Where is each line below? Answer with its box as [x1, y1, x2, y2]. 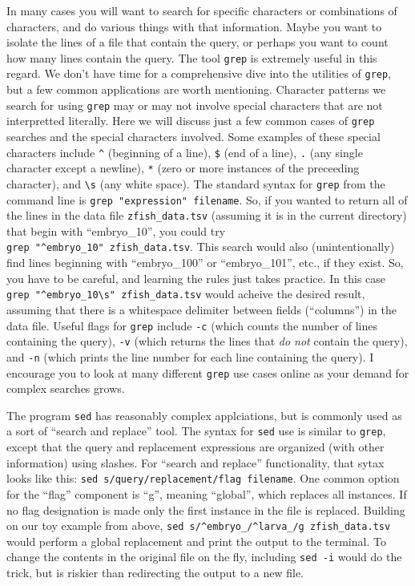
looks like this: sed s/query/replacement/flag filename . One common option [6, 470, 400, 487]
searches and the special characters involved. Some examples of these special [6, 128, 381, 144]
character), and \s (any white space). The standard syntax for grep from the [6, 175, 385, 192]
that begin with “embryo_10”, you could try [6, 222, 226, 239]
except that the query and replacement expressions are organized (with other [6, 438, 385, 455]
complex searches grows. [6, 380, 125, 397]
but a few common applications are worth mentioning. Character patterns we [6, 81, 386, 98]
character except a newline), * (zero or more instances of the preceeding [6, 160, 360, 176]
